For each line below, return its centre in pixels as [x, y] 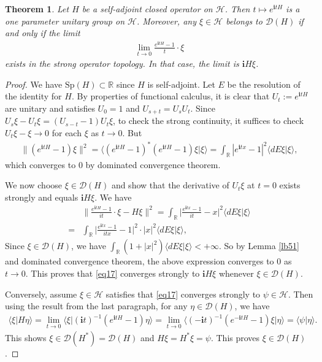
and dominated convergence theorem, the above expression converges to [140, 261]
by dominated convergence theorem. [153, 164]
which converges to [40, 164]
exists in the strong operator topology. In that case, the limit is [122, 64]
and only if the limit [43, 33]
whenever [236, 273]
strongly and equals [42, 197]
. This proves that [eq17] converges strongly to [113, 273]
